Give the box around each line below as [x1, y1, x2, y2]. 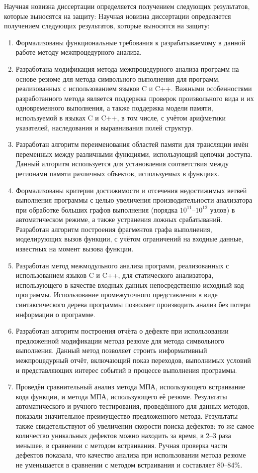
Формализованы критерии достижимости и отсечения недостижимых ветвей [15, 185, 247, 195]
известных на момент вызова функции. [15, 243, 134, 254]
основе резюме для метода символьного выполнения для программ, [15, 73, 220, 84]
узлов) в [210, 204, 235, 215]
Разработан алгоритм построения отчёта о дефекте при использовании [15, 326, 229, 336]
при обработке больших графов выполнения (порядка [15, 204, 178, 215]
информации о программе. [15, 309, 95, 319]
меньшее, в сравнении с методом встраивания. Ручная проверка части [15, 440, 228, 450]
